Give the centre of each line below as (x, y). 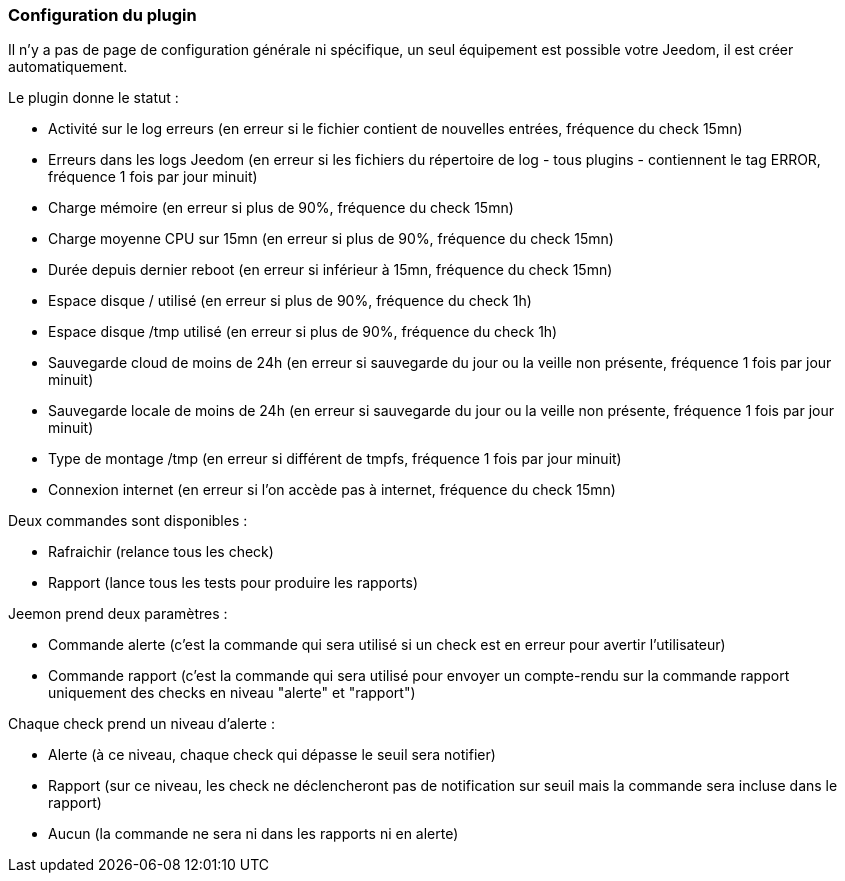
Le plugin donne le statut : (93, 98)
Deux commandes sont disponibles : (128, 521)
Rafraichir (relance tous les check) (161, 552)
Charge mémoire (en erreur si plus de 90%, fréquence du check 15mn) (281, 208)
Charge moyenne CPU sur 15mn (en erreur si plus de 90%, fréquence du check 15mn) (331, 239)
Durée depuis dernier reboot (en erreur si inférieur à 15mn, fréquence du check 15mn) (330, 270)
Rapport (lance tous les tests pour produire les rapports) (233, 583)
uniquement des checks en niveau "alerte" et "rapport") (232, 693)
